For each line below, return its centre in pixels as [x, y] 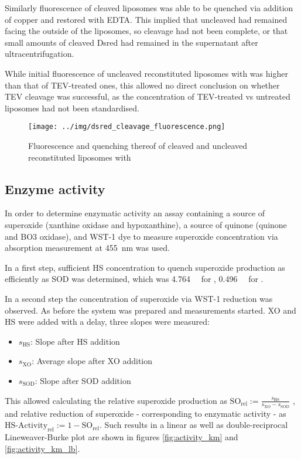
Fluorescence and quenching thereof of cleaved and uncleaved [138, 145]
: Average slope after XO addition [92, 361]
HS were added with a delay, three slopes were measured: [107, 322]
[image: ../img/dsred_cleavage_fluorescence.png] [127, 127]
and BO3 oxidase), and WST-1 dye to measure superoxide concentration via [141, 236]
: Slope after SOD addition [83, 380]
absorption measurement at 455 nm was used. [87, 248]
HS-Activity [26, 426]
